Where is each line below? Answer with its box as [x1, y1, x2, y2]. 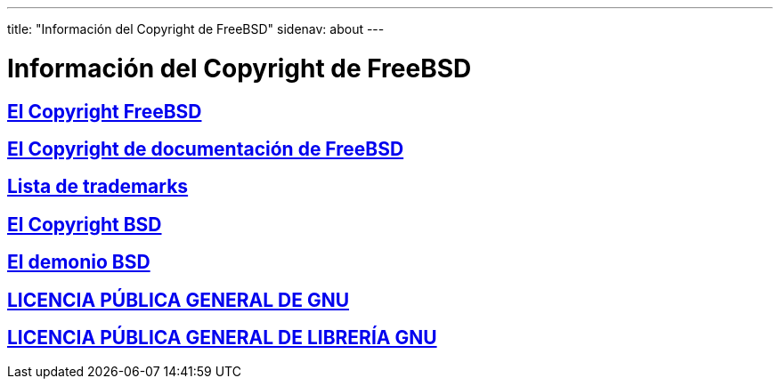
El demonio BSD [7, 251, 150, 274]
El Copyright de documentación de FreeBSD [7, 137, 404, 160]
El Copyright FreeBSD [7, 100, 202, 123]
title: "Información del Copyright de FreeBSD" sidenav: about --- [7, 21, 385, 36]
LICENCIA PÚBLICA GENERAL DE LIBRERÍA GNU [7, 326, 437, 350]
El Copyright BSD [7, 213, 162, 236]
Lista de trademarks [7, 175, 189, 198]
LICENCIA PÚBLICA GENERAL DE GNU [7, 288, 350, 311]
